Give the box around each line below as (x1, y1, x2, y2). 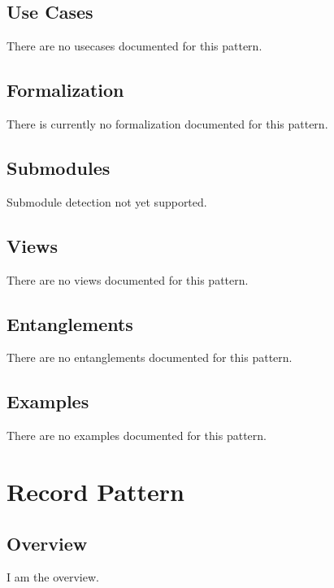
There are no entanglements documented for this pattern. (7, 349, 293, 366)
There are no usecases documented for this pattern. (7, 37, 262, 54)
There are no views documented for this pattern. (7, 271, 249, 288)
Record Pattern (7, 474, 184, 507)
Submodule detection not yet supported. (7, 193, 207, 210)
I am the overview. (7, 568, 99, 586)
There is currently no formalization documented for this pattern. (7, 115, 328, 132)
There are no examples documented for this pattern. (7, 427, 267, 444)
